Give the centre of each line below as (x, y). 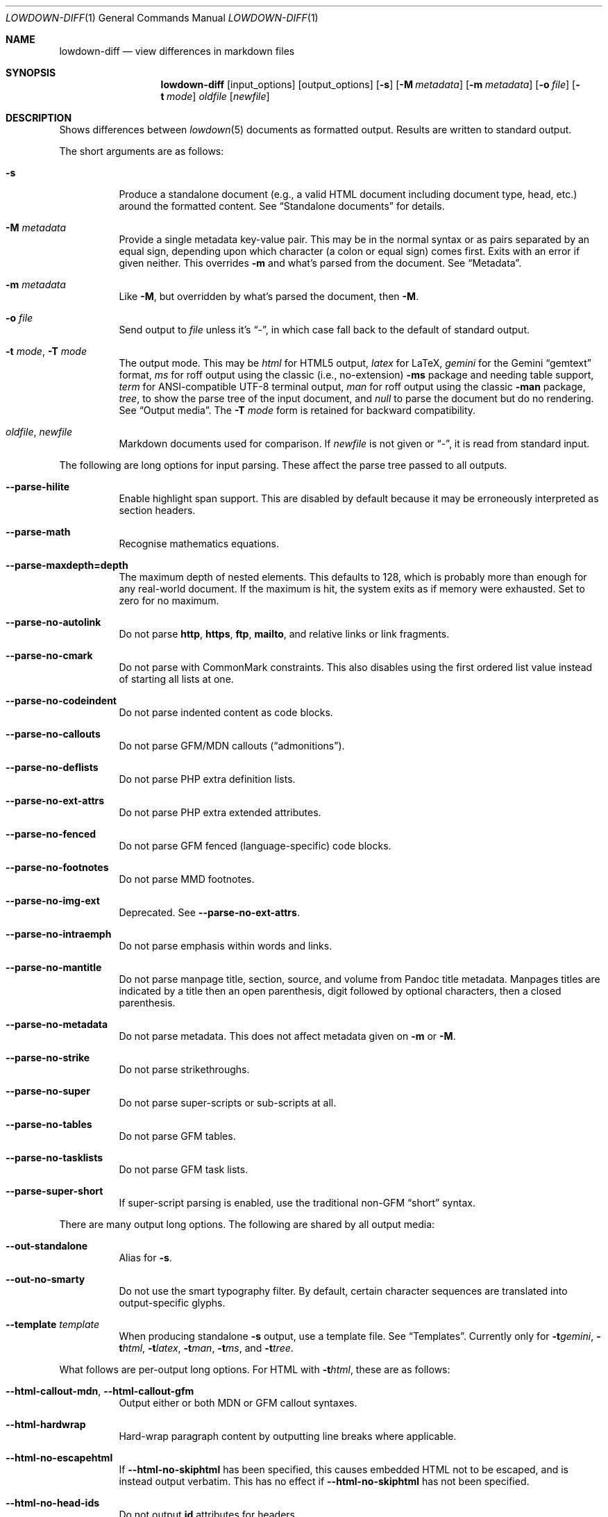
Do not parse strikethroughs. (184, 1069)
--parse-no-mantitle (54, 967)
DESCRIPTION (39, 118)
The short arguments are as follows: (142, 151)
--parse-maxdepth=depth (67, 565)
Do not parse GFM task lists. (184, 1169)
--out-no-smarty (45, 1279)
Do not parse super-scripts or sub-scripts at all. (228, 1103)
